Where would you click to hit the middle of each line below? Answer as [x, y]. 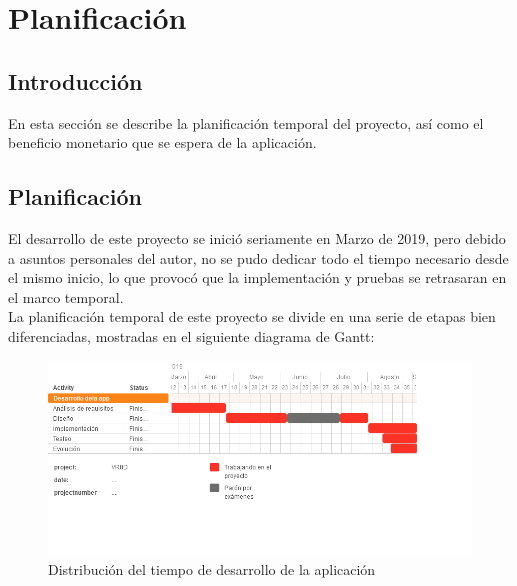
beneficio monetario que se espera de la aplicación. [162, 142]
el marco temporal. [66, 296]
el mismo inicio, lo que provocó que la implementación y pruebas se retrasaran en [257, 277]
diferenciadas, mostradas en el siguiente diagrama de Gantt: [191, 335]
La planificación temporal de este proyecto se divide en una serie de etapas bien [252, 316]
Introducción [75, 80]
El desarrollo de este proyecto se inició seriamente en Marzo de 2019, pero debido [257, 237]
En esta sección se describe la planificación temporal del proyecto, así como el [246, 122]
